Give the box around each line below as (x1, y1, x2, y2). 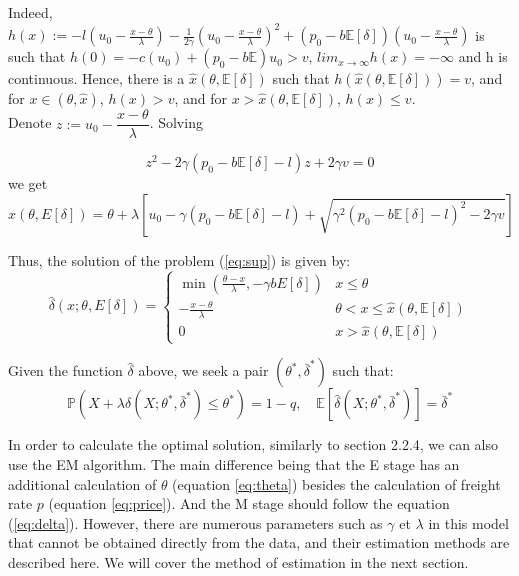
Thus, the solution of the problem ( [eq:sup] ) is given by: (8, 249, 351, 270)
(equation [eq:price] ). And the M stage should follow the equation (48, 493, 450, 514)
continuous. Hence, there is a (8, 68, 185, 89)
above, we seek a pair (138, 360, 269, 381)
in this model (428, 512, 509, 533)
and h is (458, 46, 508, 67)
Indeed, (8, 2, 53, 22)
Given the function (8, 360, 123, 381)
